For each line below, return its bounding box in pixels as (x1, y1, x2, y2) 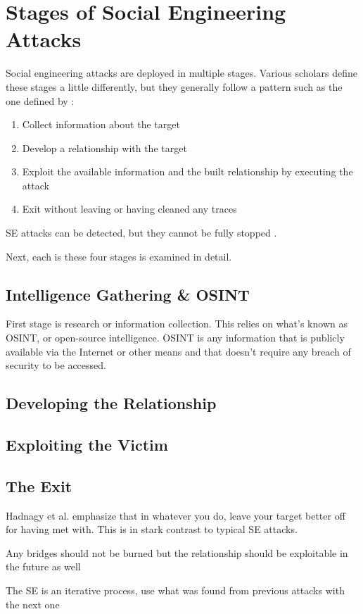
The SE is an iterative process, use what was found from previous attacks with (6, 582, 345, 597)
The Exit (6, 475, 72, 496)
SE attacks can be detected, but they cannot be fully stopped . (6, 225, 277, 240)
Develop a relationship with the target (22, 140, 187, 155)
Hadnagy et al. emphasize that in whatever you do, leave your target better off (6, 508, 345, 522)
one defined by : (6, 93, 75, 108)
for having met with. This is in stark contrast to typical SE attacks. (6, 522, 298, 537)
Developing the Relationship (6, 392, 217, 414)
